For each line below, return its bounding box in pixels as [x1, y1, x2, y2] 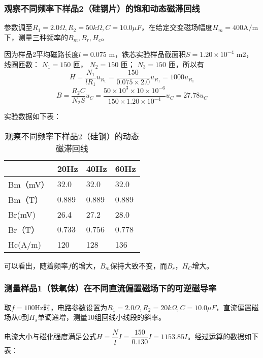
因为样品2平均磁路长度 [4, 49, 79, 59]
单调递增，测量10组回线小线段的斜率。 [38, 312, 166, 322]
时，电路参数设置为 [43, 302, 108, 312]
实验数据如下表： [4, 111, 61, 122]
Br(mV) [8, 208, 36, 220]
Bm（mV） [8, 178, 49, 190]
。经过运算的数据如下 [187, 331, 259, 342]
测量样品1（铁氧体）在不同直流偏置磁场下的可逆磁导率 [4, 282, 217, 294]
